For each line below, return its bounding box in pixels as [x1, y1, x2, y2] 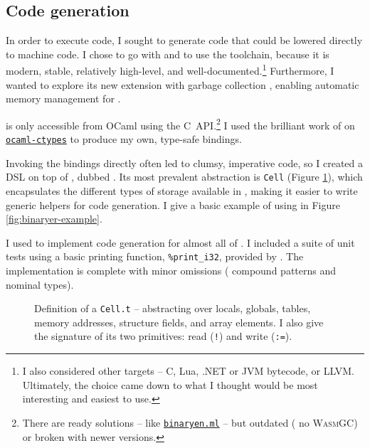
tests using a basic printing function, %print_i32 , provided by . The [6, 249, 304, 264]
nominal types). [6, 277, 74, 292]
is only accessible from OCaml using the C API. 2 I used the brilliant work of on [6, 115, 355, 132]
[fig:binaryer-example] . [6, 211, 102, 226]
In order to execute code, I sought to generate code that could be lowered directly [6, 33, 363, 48]
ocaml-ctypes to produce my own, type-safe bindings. [6, 132, 242, 146]
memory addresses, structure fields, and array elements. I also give [34, 314, 324, 329]
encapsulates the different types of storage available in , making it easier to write [6, 183, 358, 198]
